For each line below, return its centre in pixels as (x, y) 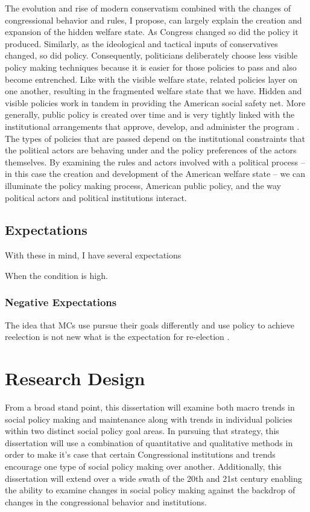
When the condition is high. (56, 275)
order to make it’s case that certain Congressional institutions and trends (140, 454)
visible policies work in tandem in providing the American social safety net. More (155, 102)
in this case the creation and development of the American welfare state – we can (155, 174)
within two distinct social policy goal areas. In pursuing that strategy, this (142, 431)
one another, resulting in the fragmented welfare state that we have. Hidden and (153, 91)
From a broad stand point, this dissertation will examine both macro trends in (150, 407)
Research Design (75, 378)
